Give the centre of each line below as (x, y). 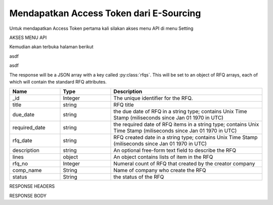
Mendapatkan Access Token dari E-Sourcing (105, 13)
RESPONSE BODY (28, 195)
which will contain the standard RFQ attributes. (58, 81)
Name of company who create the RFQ (160, 171)
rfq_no (20, 163)
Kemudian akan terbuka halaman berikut (51, 47)
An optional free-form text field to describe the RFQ (175, 150)
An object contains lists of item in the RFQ (163, 157)
